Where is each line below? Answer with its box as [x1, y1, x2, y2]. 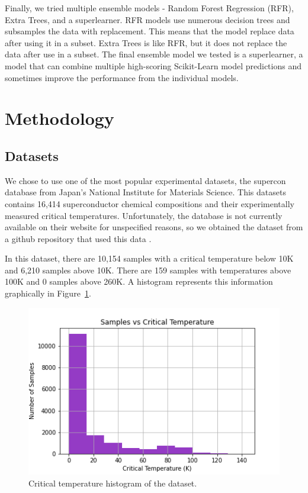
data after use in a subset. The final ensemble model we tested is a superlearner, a [5, 48, 303, 60]
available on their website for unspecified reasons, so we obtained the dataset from [5, 221, 303, 233]
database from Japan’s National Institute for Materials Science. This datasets [5, 186, 286, 198]
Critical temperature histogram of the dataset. [28, 476, 197, 489]
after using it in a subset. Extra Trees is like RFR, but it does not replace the [5, 36, 287, 49]
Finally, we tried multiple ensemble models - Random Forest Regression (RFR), [5, 2, 294, 14]
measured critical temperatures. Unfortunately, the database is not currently [5, 209, 283, 221]
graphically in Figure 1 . [5, 287, 91, 299]
